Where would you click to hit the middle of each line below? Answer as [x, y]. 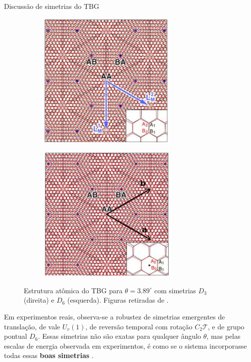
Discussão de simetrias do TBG [52, 6]
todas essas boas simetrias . [49, 355]
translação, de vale [32, 326]
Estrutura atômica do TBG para [73, 290]
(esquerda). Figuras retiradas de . [118, 300]
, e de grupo [226, 326]
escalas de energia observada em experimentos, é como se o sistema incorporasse [125, 345]
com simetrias [175, 290]
